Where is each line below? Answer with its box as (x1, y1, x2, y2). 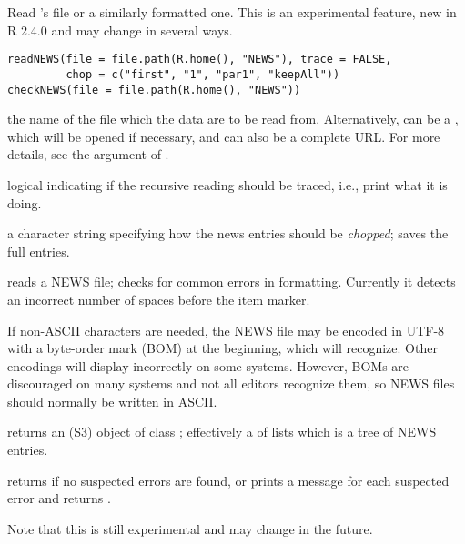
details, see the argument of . (7, 145, 169, 164)
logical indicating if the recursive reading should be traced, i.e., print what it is (7, 175, 448, 194)
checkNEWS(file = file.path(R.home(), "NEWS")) (7, 83, 301, 96)
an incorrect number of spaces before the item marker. (7, 289, 310, 308)
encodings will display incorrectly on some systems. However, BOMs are (7, 356, 409, 375)
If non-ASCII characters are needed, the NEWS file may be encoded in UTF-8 (7, 320, 445, 339)
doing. (7, 193, 42, 212)
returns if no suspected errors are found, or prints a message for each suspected (7, 470, 450, 489)
